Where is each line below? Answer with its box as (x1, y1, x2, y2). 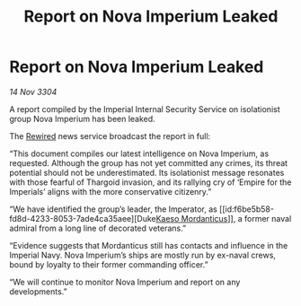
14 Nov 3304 (9, 86, 58, 97)
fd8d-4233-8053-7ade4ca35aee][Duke (9, 213, 156, 223)
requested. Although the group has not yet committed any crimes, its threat (9, 157, 288, 168)
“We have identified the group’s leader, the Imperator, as (9, 204, 217, 214)
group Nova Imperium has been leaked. (9, 113, 155, 124)
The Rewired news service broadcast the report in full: (9, 130, 211, 141)
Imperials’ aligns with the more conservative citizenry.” (9, 186, 212, 197)
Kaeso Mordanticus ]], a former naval (155, 213, 292, 223)
